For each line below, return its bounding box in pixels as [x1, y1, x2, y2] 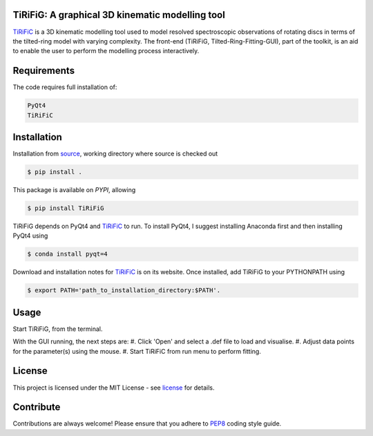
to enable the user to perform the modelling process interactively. [12, 47, 200, 55]
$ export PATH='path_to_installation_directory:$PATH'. [27, 287, 221, 294]
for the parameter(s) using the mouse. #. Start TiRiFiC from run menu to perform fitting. [12, 347, 262, 355]
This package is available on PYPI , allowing [12, 186, 136, 194]
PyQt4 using [12, 231, 48, 240]
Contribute [12, 401, 61, 413]
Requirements [12, 65, 75, 77]
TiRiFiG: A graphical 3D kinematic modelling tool [12, 9, 226, 21]
